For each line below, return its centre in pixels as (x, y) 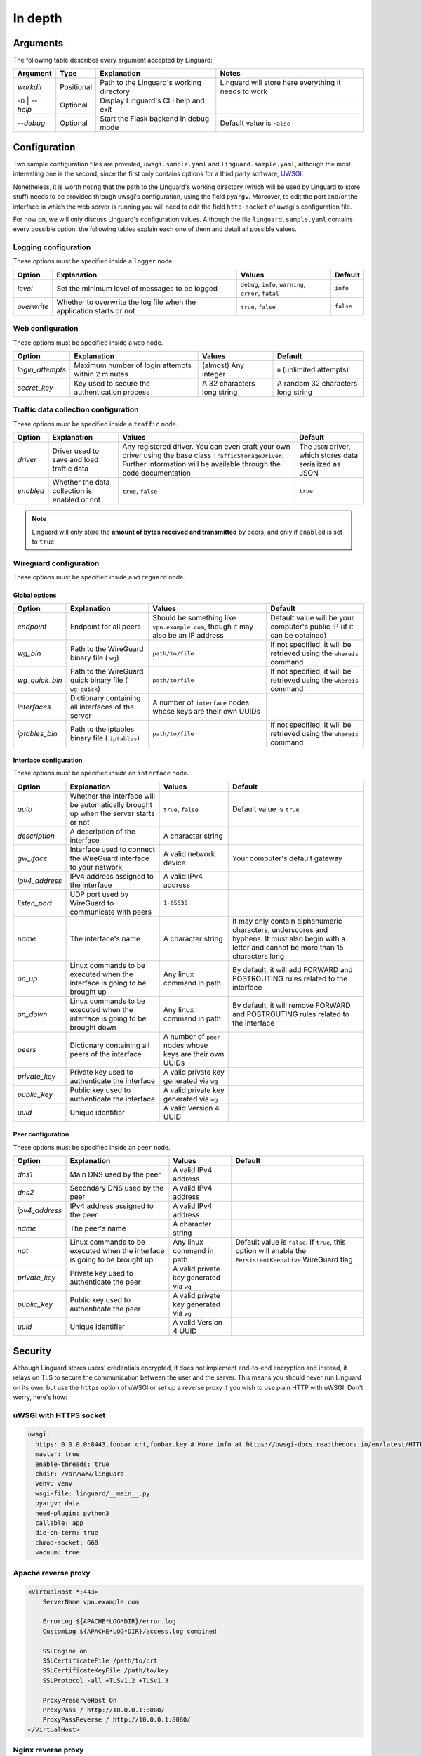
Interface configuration (48, 760)
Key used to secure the (112, 383)
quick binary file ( (99, 680)
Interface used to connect (113, 849)
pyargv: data (58, 1503)
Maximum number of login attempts (133, 365)
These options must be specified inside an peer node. (92, 1147)
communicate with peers (111, 912)
